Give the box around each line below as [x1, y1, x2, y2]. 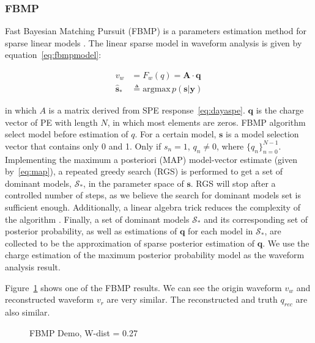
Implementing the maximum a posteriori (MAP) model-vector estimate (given [5, 153, 297, 165]
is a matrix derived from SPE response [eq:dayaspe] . [48, 104, 245, 117]
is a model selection [226, 128, 299, 140]
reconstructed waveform [5, 293, 94, 306]
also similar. [5, 305, 50, 318]
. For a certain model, [135, 128, 217, 140]
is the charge [256, 104, 304, 117]
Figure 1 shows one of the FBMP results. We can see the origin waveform [5, 281, 282, 294]
